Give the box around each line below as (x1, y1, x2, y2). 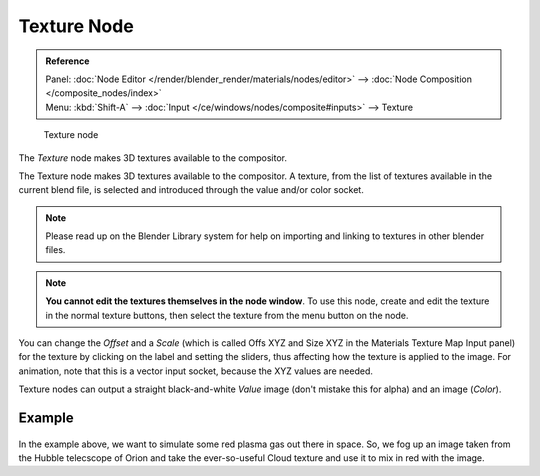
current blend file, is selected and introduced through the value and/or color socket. (18, 184, 364, 196)
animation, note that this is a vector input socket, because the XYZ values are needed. (18, 365, 374, 377)
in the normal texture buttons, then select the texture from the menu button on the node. (45, 309, 409, 321)
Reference (45, 55, 90, 67)
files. (45, 244, 66, 256)
